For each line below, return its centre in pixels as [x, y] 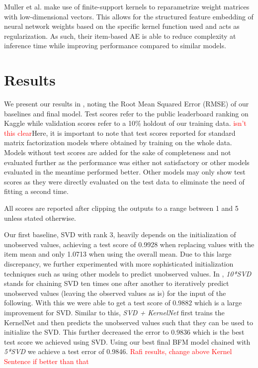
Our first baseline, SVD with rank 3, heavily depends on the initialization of [120, 234]
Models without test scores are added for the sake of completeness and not [118, 152]
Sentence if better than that [46, 361]
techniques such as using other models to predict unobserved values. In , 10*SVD [128, 273]
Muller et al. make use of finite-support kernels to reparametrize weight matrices [127, 6]
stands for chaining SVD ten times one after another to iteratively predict [117, 283]
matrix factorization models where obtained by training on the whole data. [118, 142]
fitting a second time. [36, 191]
